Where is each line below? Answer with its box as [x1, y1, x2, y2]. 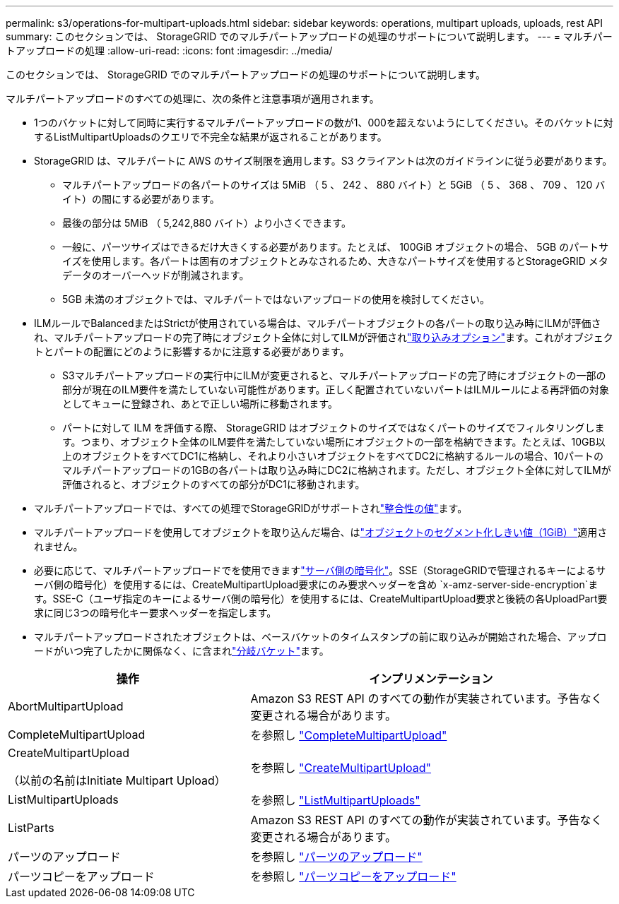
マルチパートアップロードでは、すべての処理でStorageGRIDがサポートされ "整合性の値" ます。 [34, 502, 468, 514]
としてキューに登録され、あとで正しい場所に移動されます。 [62, 398, 338, 410]
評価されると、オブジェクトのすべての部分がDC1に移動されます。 [62, 478, 365, 490]
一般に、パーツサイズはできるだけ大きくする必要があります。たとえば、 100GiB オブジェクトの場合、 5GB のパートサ [62, 241, 609, 253]
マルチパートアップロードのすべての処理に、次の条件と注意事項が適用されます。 [6, 93, 379, 105]
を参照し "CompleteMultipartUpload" [250, 728, 447, 742]
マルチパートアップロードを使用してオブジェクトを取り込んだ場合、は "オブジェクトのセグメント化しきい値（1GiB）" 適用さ [34, 526, 608, 538]
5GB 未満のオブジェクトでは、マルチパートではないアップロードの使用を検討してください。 [62, 293, 490, 305]
